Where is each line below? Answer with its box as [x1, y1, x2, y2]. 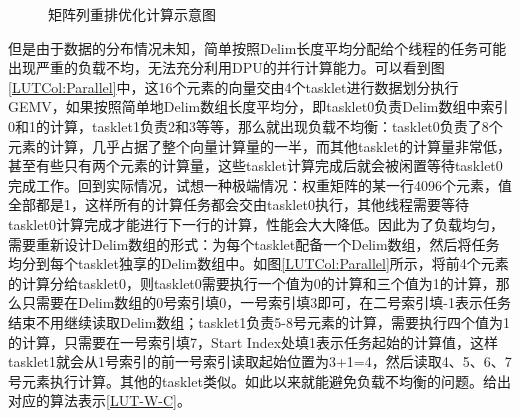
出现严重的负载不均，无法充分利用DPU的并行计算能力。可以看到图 [8, 57, 445, 78]
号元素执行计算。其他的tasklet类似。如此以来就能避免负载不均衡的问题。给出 [8, 370, 511, 391]
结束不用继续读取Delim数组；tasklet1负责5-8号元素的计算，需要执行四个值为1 [8, 311, 510, 332]
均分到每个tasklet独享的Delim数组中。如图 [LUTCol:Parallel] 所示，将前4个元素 [8, 253, 509, 274]
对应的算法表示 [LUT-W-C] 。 [8, 390, 191, 411]
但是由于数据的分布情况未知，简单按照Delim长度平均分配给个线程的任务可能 [8, 37, 507, 58]
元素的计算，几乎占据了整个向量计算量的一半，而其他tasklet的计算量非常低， [8, 135, 511, 156]
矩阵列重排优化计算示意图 [48, 4, 216, 24]
